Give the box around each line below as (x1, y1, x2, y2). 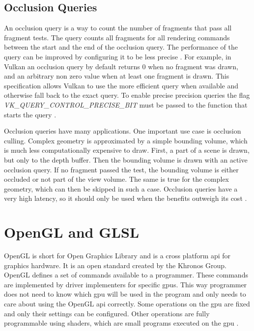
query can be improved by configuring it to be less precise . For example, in (4, 51, 231, 61)
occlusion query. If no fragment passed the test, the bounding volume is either (4, 164, 239, 174)
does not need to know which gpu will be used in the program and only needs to (4, 289, 246, 299)
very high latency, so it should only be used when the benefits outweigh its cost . (4, 193, 247, 203)
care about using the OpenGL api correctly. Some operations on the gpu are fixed (4, 298, 250, 308)
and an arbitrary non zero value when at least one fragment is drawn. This (4, 71, 229, 81)
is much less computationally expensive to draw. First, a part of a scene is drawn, (4, 145, 250, 155)
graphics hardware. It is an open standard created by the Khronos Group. (4, 260, 226, 270)
